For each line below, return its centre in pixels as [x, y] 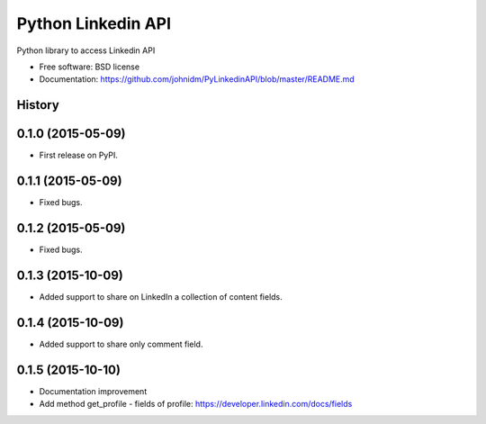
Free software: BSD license [89, 67]
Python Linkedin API [94, 23]
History [38, 105]
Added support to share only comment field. [121, 344]
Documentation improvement [93, 391]
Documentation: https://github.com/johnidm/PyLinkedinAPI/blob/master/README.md [197, 79]
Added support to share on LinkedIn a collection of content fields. [161, 296]
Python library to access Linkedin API [86, 50]
